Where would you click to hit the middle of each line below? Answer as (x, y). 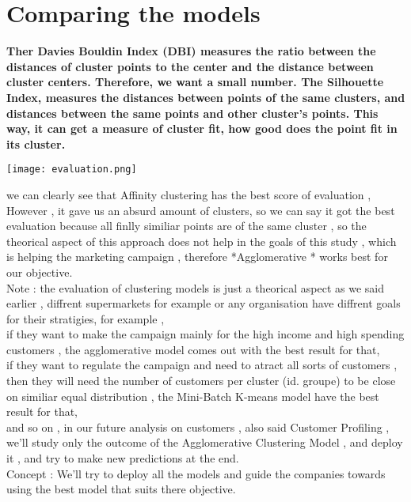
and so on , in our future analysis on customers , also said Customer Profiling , (198, 427)
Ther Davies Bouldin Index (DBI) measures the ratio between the (191, 51)
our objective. (40, 272)
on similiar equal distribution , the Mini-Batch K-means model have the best (193, 396)
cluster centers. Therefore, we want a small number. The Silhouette (195, 82)
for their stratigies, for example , (86, 318)
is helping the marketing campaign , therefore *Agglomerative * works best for (197, 257)
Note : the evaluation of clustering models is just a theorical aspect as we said (195, 287)
